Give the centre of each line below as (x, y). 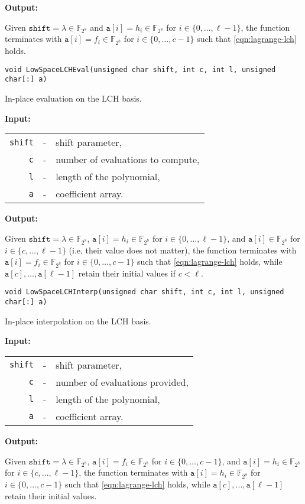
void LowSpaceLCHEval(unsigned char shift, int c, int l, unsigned (140, 69)
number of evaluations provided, (122, 382)
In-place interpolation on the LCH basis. (78, 321)
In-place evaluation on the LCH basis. (73, 98)
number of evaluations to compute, (128, 160)
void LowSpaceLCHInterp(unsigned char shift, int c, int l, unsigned (145, 292)
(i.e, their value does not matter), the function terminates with (183, 250)
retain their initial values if (127, 273)
